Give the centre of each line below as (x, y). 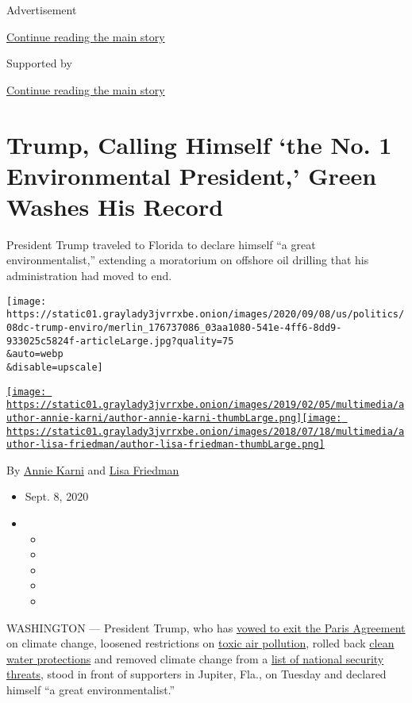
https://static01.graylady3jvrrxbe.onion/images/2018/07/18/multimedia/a (206, 431)
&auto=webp (35, 354)
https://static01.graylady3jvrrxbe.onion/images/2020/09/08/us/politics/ (206, 315)
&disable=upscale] (55, 367)
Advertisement (42, 10)
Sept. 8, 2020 (57, 496)
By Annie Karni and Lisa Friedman (93, 469)
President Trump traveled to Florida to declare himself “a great (161, 244)
